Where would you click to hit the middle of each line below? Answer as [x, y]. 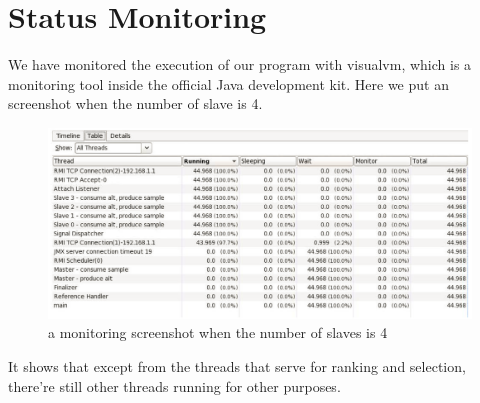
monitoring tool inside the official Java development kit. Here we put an [228, 83]
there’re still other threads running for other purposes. [174, 385]
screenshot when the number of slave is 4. [135, 103]
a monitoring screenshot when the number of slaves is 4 [218, 332]
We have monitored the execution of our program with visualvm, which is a [240, 64]
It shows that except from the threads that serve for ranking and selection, [237, 365]
